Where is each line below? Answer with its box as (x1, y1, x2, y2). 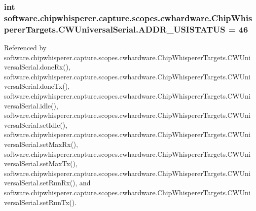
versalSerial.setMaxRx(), (4, 139, 78, 149)
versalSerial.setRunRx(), (4, 177, 77, 188)
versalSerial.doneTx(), (4, 81, 70, 91)
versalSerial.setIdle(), (4, 119, 68, 130)
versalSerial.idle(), (4, 100, 58, 110)
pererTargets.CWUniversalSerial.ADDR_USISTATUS (4, 23, 225, 35)
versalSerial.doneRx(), (4, 62, 71, 72)
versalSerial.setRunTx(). (4, 197, 77, 207)
